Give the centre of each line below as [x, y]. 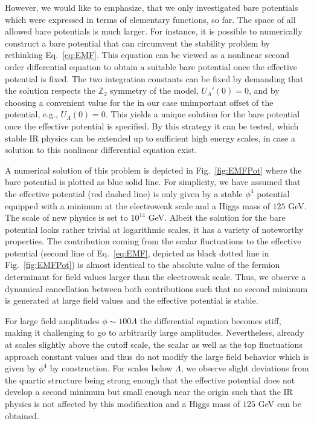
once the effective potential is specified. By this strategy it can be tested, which [152, 126]
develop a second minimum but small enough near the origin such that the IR [149, 392]
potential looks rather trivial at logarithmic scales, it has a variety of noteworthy [154, 229]
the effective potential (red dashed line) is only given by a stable [124, 193]
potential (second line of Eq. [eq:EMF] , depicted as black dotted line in [137, 253]
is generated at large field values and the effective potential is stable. [132, 300]
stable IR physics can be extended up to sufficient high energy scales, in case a [150, 138]
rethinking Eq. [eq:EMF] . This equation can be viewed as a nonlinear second [147, 55]
